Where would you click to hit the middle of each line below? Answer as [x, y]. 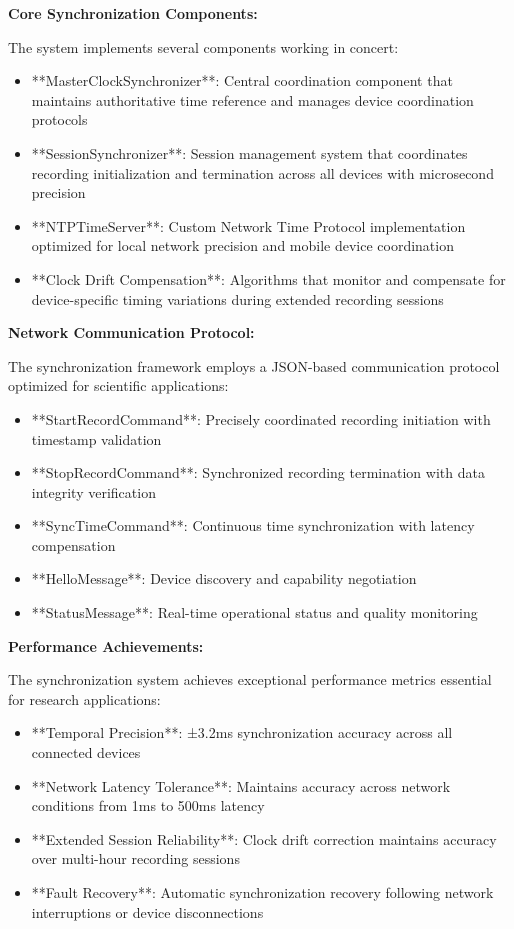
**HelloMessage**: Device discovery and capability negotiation [224, 578]
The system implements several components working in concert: [203, 46]
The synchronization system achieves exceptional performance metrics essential [250, 679]
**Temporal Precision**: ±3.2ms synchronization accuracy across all [242, 732]
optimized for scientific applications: [118, 385]
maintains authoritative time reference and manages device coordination [252, 99]
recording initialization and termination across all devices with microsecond [262, 172]
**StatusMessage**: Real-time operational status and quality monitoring [254, 612]
